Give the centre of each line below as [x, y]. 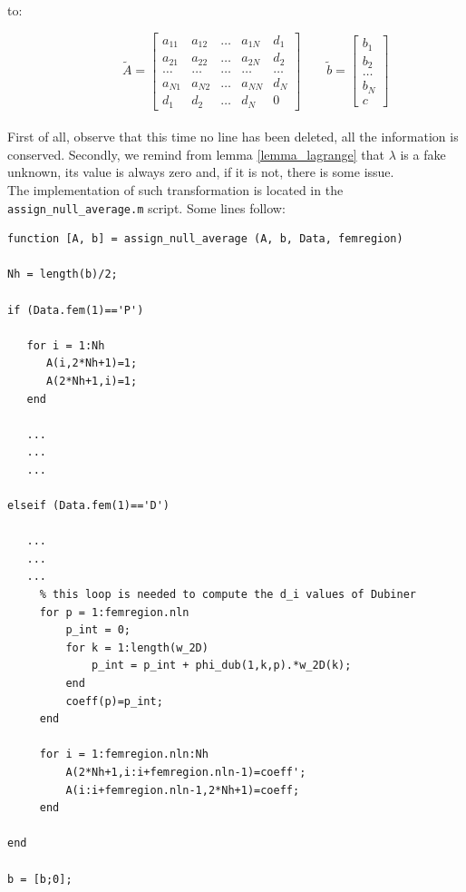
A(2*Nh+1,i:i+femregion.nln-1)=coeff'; [186, 772]
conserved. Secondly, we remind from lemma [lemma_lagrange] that [196, 154]
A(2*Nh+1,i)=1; [92, 381]
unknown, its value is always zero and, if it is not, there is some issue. [201, 172]
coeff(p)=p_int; [114, 701]
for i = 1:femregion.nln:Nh [124, 755]
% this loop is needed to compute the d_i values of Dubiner [228, 595]
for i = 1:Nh [66, 345]
